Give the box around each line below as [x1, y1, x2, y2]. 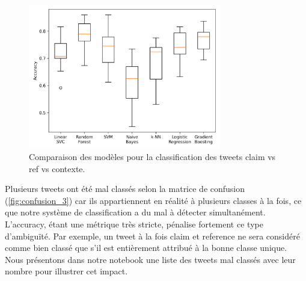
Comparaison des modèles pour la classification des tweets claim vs [29, 150, 276, 163]
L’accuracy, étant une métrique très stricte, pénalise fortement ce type [5, 218, 263, 230]
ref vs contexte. [29, 162, 85, 174]
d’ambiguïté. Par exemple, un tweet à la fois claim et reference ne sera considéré [5, 229, 300, 242]
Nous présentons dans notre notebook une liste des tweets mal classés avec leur [5, 253, 296, 265]
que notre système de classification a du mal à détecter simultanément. [5, 206, 266, 218]
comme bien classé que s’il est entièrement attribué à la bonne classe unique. [5, 241, 287, 254]
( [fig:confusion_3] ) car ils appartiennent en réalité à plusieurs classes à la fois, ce [5, 194, 302, 206]
